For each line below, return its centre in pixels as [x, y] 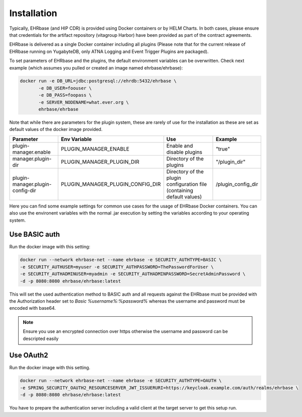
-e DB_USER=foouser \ [65, 88]
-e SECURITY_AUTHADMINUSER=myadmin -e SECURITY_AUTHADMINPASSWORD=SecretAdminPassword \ [133, 274]
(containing [180, 190]
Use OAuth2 [29, 355]
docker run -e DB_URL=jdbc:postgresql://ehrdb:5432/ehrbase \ [98, 81]
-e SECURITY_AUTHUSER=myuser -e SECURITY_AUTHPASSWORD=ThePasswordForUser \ [117, 267]
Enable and [180, 146]
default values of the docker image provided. [56, 129]
